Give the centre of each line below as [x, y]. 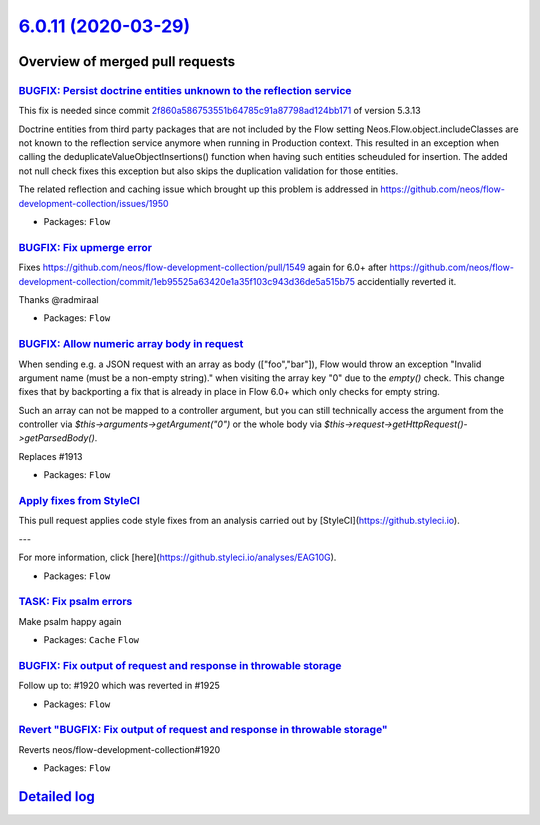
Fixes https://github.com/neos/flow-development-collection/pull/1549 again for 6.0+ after [203, 267]
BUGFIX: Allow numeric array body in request [131, 344]
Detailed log [56, 796]
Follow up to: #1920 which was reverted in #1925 [119, 686]
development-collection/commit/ [86, 281]
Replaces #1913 [50, 456]
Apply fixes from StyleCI [79, 500]
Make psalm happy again [70, 621]
